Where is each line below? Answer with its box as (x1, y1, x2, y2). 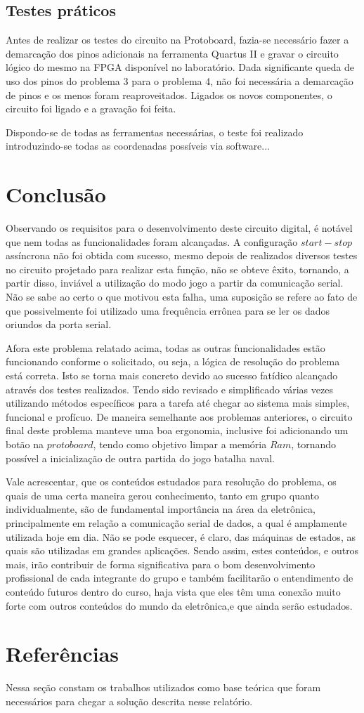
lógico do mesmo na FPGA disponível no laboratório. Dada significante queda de (6, 60, 355, 74)
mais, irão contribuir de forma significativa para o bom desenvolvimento (6, 556, 316, 571)
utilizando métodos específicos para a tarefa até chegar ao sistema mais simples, (6, 395, 350, 410)
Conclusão (6, 180, 106, 209)
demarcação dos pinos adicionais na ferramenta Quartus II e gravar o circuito (6, 46, 339, 60)
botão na (6, 436, 44, 451)
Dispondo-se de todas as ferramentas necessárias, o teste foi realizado (6, 124, 304, 139)
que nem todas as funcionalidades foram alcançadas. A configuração (6, 234, 298, 249)
